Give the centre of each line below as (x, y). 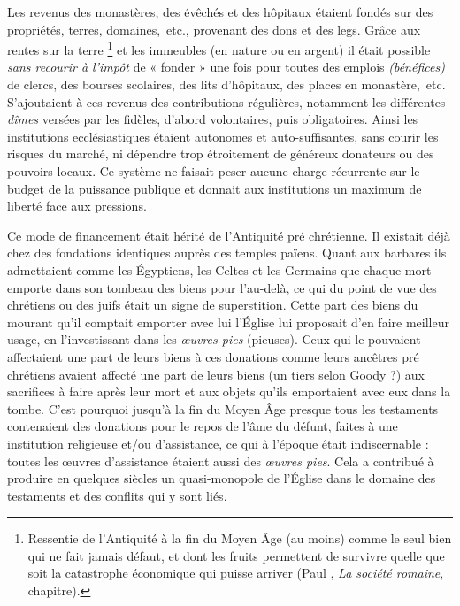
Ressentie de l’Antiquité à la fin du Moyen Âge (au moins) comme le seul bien (240, 538)
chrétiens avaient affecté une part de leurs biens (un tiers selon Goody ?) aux (216, 374)
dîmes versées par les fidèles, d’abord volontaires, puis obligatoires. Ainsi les (213, 119)
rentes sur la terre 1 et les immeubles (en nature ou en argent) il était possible (219, 48)
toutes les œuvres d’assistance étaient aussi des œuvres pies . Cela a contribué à (221, 460)
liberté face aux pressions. (77, 206)
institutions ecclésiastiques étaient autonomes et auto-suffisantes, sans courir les (223, 136)
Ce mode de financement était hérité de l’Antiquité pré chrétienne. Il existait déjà (229, 235)
